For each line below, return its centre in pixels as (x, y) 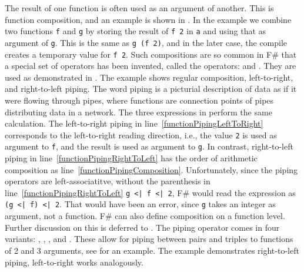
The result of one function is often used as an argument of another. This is (139, 8)
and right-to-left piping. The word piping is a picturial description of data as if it (151, 89)
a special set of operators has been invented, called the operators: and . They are (151, 66)
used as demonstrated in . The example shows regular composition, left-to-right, (149, 77)
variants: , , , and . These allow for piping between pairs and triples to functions (149, 239)
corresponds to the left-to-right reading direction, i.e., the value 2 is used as (141, 135)
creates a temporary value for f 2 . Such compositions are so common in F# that (151, 54)
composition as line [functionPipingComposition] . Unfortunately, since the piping (151, 169)
